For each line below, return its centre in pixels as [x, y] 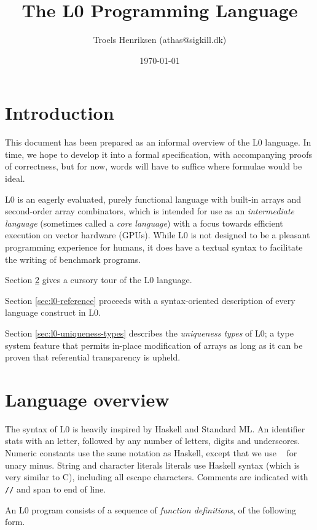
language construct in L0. [53, 312]
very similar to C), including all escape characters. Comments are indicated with [157, 477]
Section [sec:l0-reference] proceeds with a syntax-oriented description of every [150, 300]
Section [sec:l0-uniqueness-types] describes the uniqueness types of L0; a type [149, 333]
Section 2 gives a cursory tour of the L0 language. [99, 280]
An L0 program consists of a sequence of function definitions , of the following [151, 509]
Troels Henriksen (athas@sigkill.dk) [160, 40]
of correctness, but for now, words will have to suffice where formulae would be [154, 166]
